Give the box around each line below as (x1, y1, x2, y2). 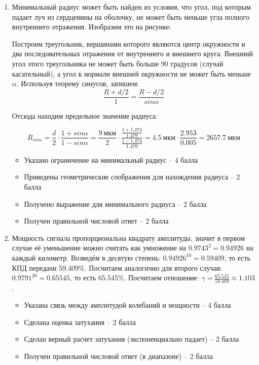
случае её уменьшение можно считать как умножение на (12, 242, 187, 253)
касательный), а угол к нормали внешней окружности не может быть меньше (12, 68, 251, 79)
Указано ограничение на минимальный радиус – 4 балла (24, 154, 198, 165)
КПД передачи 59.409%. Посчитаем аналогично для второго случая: (12, 262, 223, 273)
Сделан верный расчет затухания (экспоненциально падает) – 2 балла (24, 334, 239, 344)
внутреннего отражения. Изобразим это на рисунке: (12, 21, 171, 32)
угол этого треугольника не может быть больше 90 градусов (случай (12, 58, 224, 68)
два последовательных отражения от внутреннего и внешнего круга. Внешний (12, 48, 253, 59)
